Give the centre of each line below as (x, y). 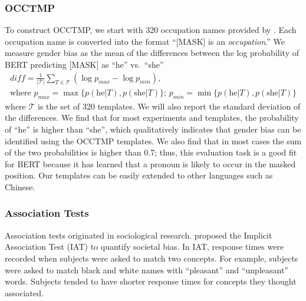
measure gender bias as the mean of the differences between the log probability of (152, 53)
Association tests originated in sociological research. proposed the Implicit (139, 235)
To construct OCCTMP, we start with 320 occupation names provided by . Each (151, 30)
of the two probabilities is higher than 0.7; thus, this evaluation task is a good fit (151, 152)
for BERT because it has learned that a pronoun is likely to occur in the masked (150, 163)
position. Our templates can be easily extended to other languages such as (139, 175)
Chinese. (20, 186)
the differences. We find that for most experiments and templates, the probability (152, 118)
